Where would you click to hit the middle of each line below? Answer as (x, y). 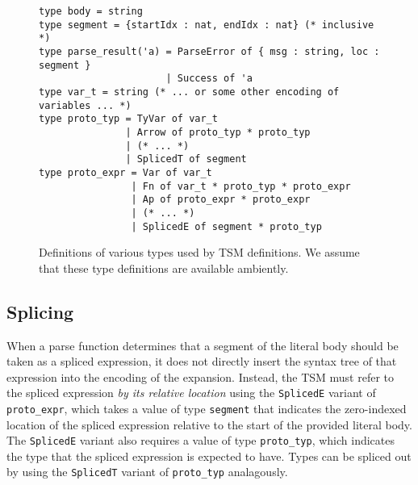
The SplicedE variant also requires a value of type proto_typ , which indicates (201, 440)
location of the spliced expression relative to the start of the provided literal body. (209, 424)
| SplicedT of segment (186, 159)
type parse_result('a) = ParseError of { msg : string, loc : (209, 51)
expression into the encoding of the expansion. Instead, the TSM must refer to (201, 376)
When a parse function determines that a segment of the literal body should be (203, 345)
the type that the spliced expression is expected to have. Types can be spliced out (209, 456)
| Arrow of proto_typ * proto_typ (218, 132)
